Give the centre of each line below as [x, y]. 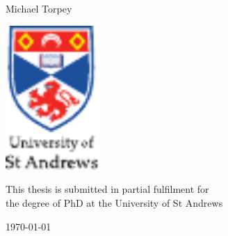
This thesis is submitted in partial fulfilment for [107, 189]
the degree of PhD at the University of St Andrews [114, 202]
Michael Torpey [39, 8]
